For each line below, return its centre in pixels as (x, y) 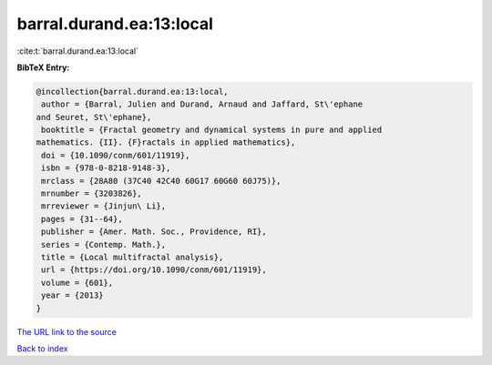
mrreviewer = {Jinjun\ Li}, (104, 206)
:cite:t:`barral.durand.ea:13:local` (77, 51)
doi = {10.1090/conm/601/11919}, (116, 155)
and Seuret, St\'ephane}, (94, 117)
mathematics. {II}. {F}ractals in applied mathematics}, (166, 142)
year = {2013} (72, 295)
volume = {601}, (77, 283)
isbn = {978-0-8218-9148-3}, (106, 168)
